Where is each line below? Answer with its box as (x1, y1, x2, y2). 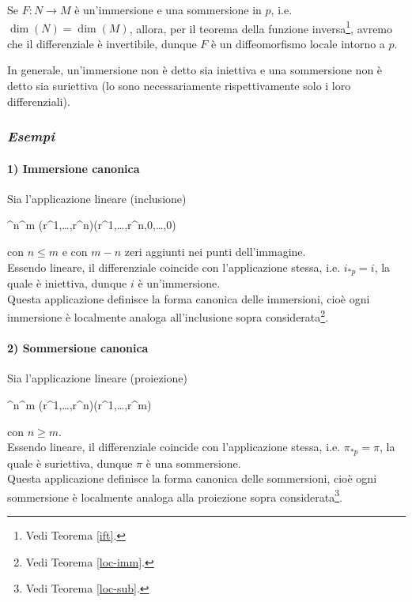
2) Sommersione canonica (7, 340, 149, 356)
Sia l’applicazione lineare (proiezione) (7, 370, 187, 386)
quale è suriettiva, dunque (7, 454, 133, 471)
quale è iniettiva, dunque (7, 275, 127, 292)
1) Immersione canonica (7, 160, 140, 176)
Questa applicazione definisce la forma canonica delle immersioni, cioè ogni (7, 290, 370, 307)
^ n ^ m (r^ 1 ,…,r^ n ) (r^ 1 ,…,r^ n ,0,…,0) (7, 216, 176, 233)
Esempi (7, 126, 55, 146)
